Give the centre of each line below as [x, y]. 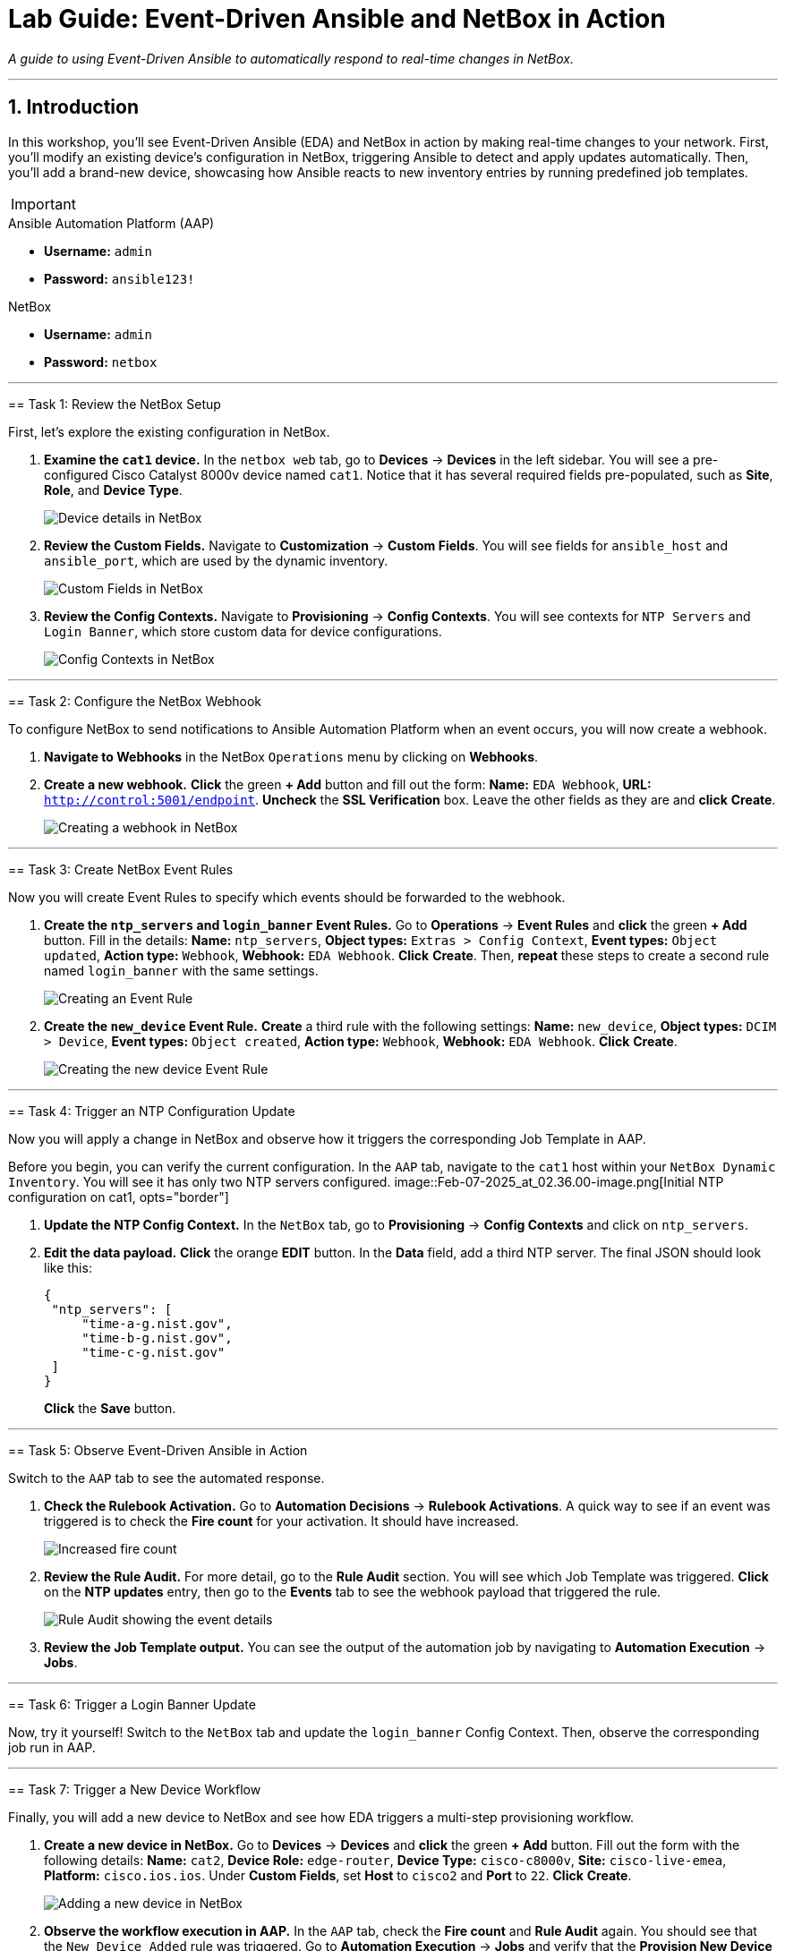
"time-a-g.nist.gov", [157, 1323]
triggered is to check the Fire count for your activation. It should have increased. [282, 1521]
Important [43, 204]
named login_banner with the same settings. [181, 970]
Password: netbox [101, 362]
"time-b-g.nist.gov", [157, 1338]
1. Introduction [73, 107]
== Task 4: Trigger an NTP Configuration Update [152, 1111]
